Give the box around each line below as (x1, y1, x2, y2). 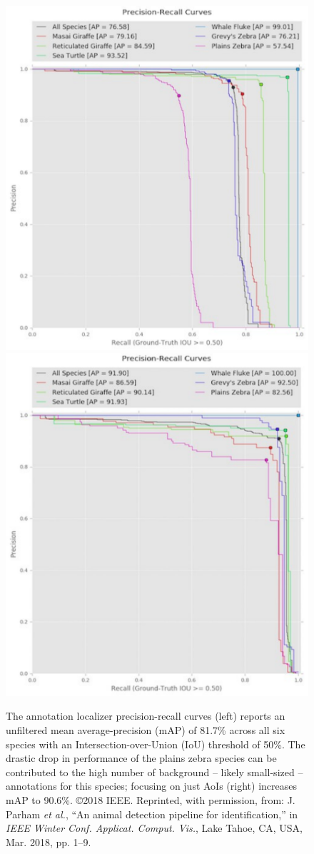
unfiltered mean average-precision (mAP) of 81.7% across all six (6, 722, 285, 737)
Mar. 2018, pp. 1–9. (6, 834, 91, 849)
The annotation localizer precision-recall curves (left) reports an (6, 708, 285, 723)
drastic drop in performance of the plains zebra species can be (6, 750, 277, 765)
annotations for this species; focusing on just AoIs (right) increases (6, 778, 297, 793)
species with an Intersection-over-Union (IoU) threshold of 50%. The (6, 736, 305, 751)
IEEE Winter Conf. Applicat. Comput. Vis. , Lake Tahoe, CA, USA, (6, 820, 303, 835)
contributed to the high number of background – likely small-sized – (6, 764, 303, 779)
